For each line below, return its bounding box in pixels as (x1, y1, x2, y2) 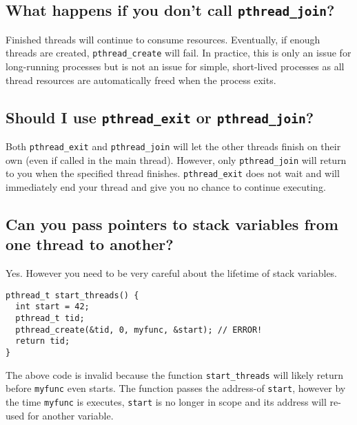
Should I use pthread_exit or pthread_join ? (6, 106, 314, 127)
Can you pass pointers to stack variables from (6, 213, 338, 234)
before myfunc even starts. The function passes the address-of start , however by (6, 381, 346, 395)
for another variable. (27, 408, 114, 422)
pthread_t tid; (15, 313, 85, 324)
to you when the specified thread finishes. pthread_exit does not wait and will (6, 166, 340, 180)
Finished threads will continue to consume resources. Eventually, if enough (6, 32, 320, 46)
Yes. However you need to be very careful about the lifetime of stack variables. (6, 266, 338, 280)
